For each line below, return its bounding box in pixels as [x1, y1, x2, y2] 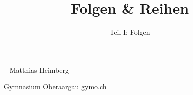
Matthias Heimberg [9, 64, 69, 75]
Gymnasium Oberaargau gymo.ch [4, 81, 107, 92]
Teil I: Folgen [109, 27, 150, 37]
